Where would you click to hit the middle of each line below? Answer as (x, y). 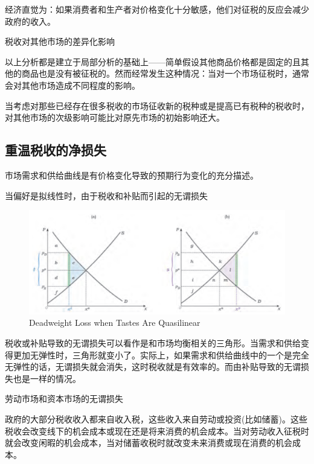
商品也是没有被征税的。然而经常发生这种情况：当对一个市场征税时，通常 (165, 73)
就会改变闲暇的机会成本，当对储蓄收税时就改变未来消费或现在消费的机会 (149, 443)
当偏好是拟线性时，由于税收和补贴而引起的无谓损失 (106, 195)
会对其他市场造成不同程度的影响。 (72, 85)
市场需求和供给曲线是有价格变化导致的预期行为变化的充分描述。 (132, 175)
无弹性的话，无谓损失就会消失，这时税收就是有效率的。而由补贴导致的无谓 (153, 367)
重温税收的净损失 (56, 150)
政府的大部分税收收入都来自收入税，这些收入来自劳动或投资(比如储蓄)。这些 (156, 418)
